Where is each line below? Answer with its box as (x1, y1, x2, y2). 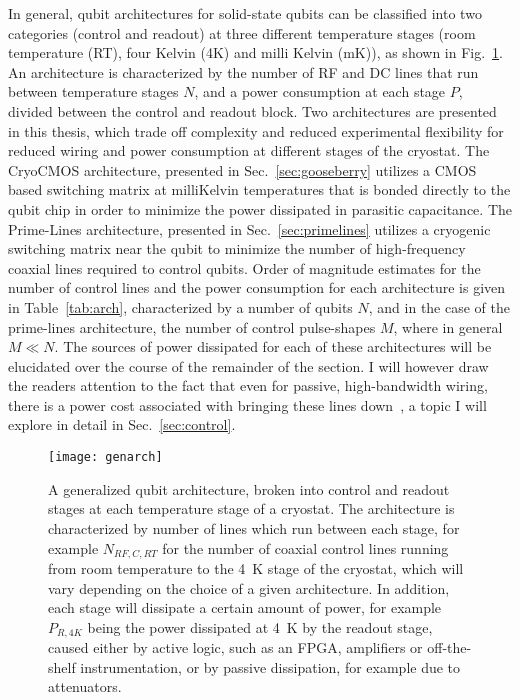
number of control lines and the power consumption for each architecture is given (8, 277, 506, 298)
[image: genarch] (48, 450, 163, 465)
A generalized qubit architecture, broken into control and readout (48, 478, 450, 499)
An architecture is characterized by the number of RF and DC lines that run (8, 61, 479, 82)
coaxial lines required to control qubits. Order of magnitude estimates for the (8, 257, 481, 278)
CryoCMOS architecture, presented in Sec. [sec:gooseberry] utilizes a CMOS (8, 159, 477, 180)
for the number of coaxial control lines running (162, 537, 449, 558)
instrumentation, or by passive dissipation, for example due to (80, 656, 461, 677)
